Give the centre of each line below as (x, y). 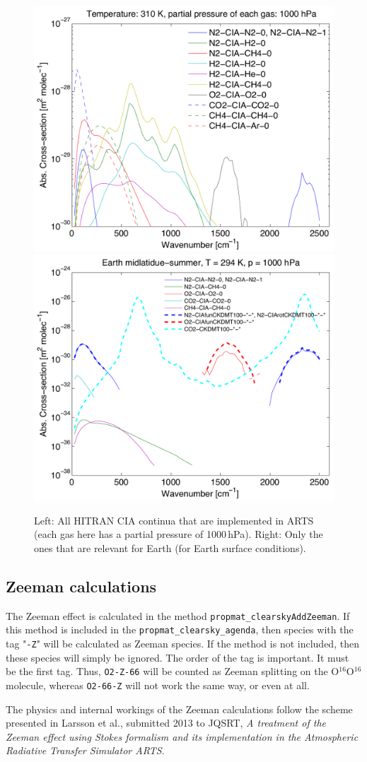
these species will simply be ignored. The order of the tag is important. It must (177, 657)
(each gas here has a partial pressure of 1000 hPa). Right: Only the (179, 534)
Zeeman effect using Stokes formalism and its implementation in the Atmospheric (182, 736)
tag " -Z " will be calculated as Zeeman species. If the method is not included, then (182, 644)
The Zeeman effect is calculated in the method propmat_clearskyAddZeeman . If (178, 615)
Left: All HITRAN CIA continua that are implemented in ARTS (174, 520)
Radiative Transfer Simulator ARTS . (85, 750)
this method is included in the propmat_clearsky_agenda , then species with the (180, 629)
